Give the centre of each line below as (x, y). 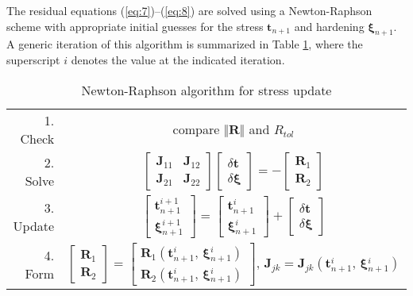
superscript (33, 59)
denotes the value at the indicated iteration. (178, 59)
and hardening (329, 26)
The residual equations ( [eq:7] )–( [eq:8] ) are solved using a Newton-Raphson (189, 10)
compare (196, 129)
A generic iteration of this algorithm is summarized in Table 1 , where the (185, 44)
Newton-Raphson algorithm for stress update (206, 90)
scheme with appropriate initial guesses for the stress (135, 26)
